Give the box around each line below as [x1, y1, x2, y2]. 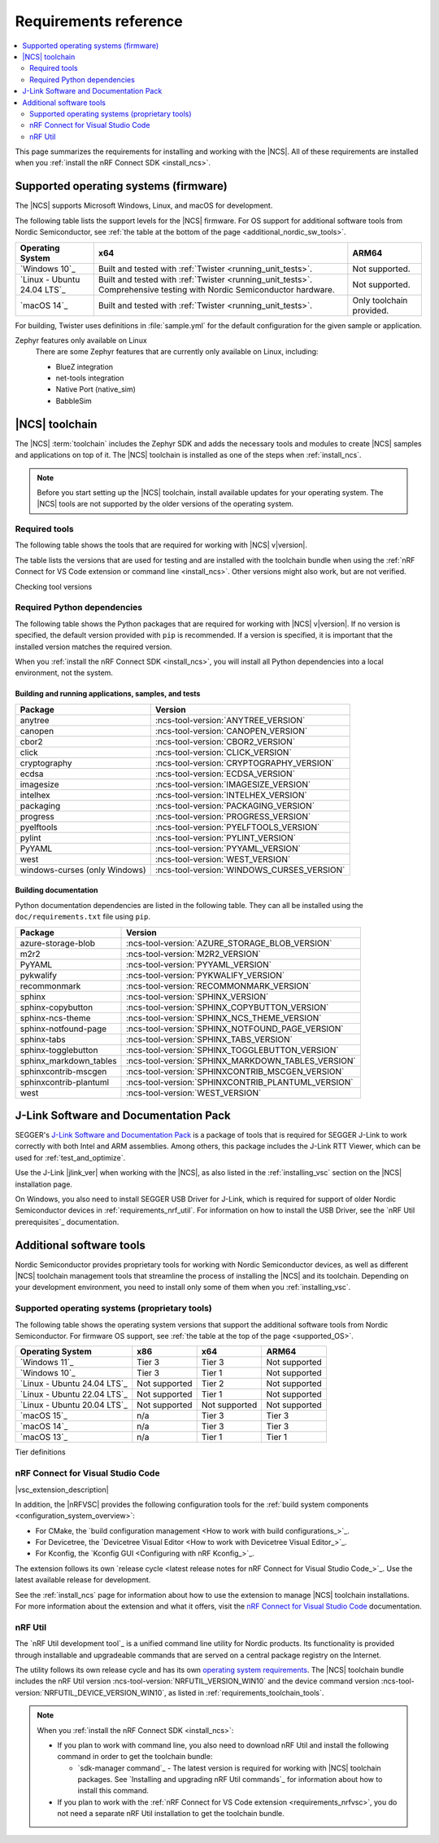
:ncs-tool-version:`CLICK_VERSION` [154, 746, 292, 757]
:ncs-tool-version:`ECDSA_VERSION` [154, 768, 296, 779]
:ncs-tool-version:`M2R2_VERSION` [126, 948, 262, 959]
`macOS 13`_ [20, 1432, 68, 1443]
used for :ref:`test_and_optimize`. [15, 1152, 126, 1162]
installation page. [15, 1179, 73, 1189]
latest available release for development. [15, 1575, 151, 1585]
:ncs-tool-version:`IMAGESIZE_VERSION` [154, 779, 311, 790]
